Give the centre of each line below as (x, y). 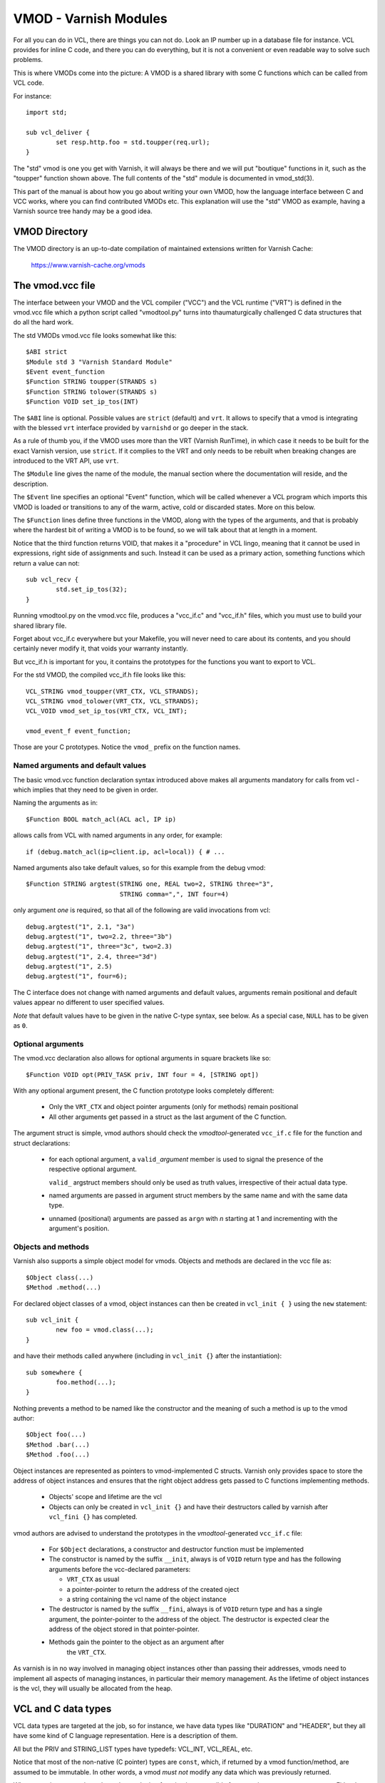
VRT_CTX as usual (93, 1579)
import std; (47, 112)
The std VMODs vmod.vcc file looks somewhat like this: (95, 335)
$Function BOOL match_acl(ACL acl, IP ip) (101, 819)
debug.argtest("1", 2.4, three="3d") (92, 956)
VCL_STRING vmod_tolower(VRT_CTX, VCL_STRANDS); (112, 701)
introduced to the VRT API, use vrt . (66, 461)
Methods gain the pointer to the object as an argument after (137, 1642)
